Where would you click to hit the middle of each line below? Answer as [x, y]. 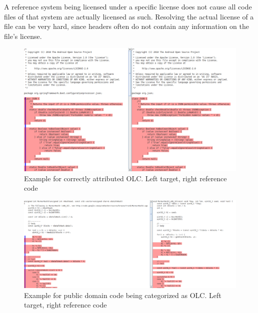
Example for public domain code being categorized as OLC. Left [123, 295]
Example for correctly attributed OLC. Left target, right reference [125, 178]
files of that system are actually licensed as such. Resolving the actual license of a [129, 16]
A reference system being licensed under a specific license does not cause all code [128, 6]
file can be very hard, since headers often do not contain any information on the [126, 26]
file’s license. [23, 36]
